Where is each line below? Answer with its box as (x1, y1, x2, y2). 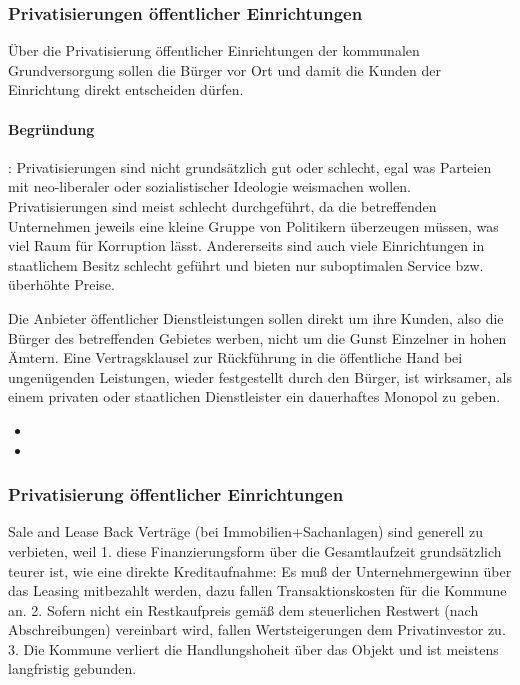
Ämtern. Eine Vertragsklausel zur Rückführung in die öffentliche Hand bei (8, 347, 463, 368)
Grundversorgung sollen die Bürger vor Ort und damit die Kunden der (8, 59, 441, 80)
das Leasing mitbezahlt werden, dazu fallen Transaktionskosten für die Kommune (8, 580, 507, 601)
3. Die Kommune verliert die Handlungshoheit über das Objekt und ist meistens (8, 638, 499, 659)
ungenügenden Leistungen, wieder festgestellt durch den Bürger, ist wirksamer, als (8, 366, 512, 387)
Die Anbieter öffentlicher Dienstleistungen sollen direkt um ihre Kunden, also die (8, 307, 504, 328)
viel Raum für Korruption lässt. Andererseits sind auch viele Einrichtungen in (8, 235, 485, 256)
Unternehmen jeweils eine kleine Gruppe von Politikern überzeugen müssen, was (8, 215, 499, 236)
